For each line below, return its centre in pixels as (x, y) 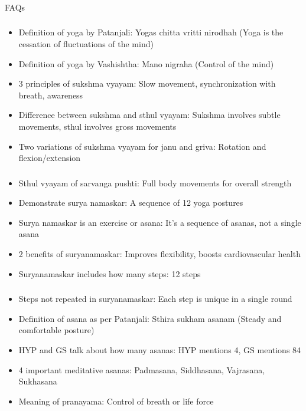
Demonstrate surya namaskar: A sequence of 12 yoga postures (131, 203)
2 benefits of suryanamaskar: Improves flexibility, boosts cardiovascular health (159, 254)
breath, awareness (51, 95)
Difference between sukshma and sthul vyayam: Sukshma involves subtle (149, 115)
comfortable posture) (56, 330)
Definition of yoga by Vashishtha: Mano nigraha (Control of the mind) (146, 63)
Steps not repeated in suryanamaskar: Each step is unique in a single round (155, 299)
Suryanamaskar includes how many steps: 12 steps (110, 273)
